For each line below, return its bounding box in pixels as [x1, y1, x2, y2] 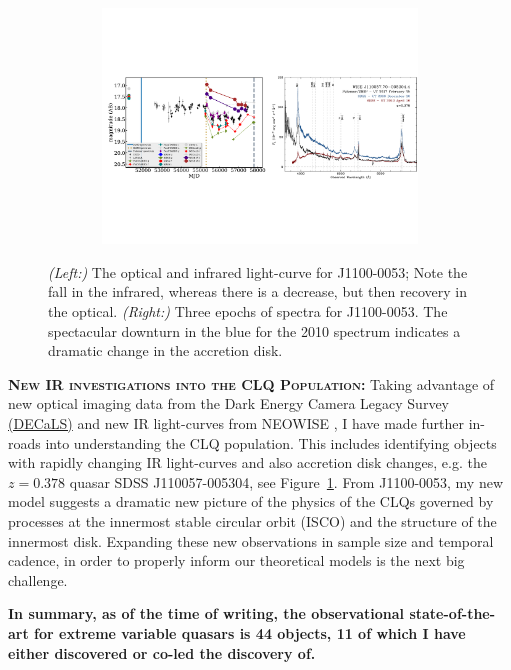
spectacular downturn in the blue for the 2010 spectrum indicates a [48, 320, 461, 341]
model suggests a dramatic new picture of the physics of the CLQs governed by [8, 491, 494, 512]
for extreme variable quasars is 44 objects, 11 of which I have [34, 622, 466, 643]
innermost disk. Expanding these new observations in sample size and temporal [8, 530, 494, 551]
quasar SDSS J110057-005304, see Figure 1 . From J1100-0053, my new [69, 471, 504, 492]
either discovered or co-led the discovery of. [8, 642, 316, 663]
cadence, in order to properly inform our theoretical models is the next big [8, 550, 465, 571]
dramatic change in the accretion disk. [48, 340, 283, 361]
